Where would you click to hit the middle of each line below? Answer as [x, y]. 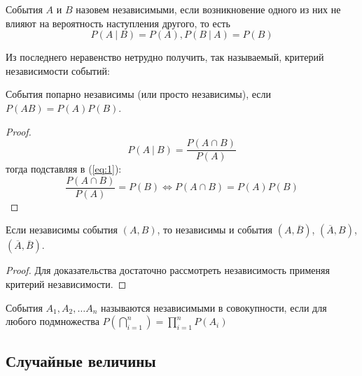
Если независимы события [62, 230]
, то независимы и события [215, 230]
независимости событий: [58, 70]
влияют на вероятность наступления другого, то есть [118, 23]
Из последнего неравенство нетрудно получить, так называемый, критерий [165, 57]
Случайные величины [81, 360]
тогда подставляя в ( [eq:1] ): [64, 169]
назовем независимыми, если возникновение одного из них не [208, 9]
